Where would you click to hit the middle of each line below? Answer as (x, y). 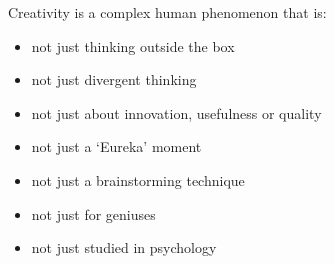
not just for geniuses (93, 213)
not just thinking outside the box (133, 45)
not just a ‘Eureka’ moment (116, 146)
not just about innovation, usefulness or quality (176, 112)
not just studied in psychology (124, 247)
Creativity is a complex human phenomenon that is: (167, 12)
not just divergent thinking (114, 79)
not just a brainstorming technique (138, 179)
